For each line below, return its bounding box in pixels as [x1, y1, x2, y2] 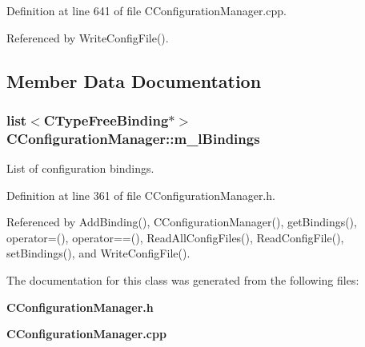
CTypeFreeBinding [43, 110, 169, 130]
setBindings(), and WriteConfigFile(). [6, 245, 191, 261]
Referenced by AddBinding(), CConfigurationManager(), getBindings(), [6, 213, 357, 230]
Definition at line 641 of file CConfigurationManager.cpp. [6, 2, 287, 18]
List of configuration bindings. [6, 160, 154, 177]
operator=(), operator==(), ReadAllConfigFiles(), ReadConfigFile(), [6, 229, 344, 245]
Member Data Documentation [6, 68, 262, 93]
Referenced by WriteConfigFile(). [6, 29, 169, 46]
